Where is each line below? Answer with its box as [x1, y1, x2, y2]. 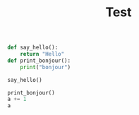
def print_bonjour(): [7, 57, 71, 64]
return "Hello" [20, 51, 65, 58]
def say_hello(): [7, 44, 59, 52]
